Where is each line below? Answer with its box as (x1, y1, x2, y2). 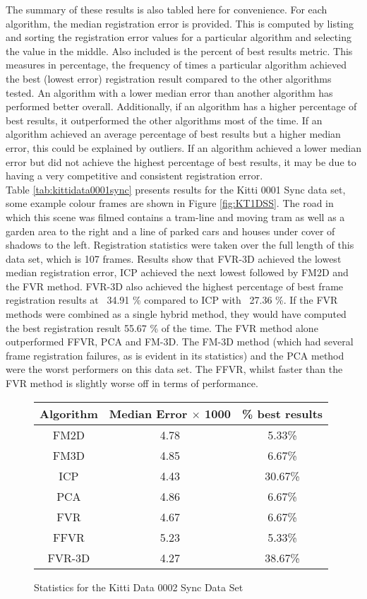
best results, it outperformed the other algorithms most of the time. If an (6, 112, 323, 127)
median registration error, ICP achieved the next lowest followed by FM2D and (6, 265, 349, 280)
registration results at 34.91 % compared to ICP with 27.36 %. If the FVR (6, 292, 338, 307)
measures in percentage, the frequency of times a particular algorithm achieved (6, 57, 347, 72)
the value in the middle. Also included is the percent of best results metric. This (6, 43, 353, 58)
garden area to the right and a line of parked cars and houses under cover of (6, 223, 335, 238)
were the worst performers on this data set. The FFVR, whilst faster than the (6, 362, 343, 376)
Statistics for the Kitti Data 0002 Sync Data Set (34, 579, 243, 594)
